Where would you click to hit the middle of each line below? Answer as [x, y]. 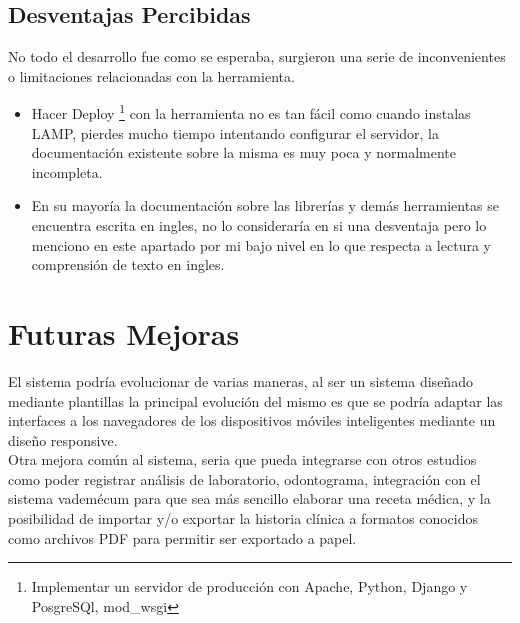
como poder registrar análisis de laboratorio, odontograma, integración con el [244, 478]
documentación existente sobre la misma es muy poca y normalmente [244, 152]
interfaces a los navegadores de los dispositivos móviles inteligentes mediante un [252, 420]
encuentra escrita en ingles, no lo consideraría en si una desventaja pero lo [259, 225]
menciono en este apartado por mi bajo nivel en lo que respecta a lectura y [261, 244]
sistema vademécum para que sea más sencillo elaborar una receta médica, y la [249, 498]
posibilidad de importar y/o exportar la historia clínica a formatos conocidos [243, 518]
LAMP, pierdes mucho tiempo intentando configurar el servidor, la [235, 132]
